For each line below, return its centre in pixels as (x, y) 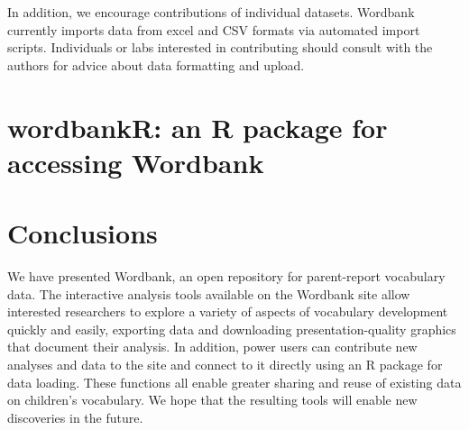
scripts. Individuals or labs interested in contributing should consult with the (220, 47)
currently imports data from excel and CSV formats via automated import (214, 29)
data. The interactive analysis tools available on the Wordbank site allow (209, 293)
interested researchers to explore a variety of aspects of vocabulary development (228, 311)
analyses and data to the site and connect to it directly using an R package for (225, 365)
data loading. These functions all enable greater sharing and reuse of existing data (234, 382)
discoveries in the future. (75, 417)
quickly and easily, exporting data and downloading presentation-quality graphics (232, 329)
